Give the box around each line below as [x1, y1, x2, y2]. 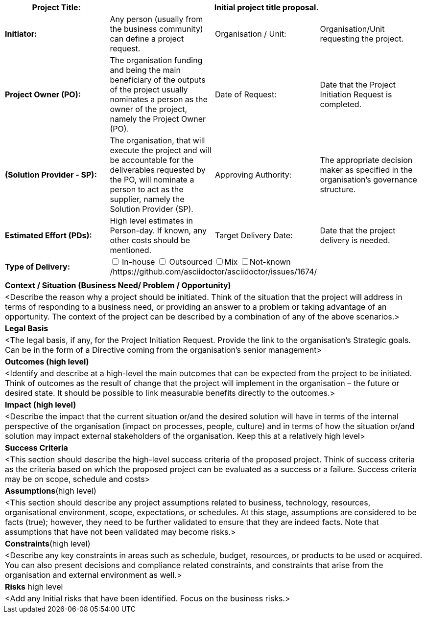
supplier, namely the [110, 194, 185, 204]
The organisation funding [110, 55, 203, 65]
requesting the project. [320, 34, 404, 44]
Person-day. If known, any [110, 226, 207, 235]
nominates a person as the [110, 94, 208, 104]
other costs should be [110, 235, 190, 245]
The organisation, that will [110, 136, 205, 145]
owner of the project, [110, 104, 188, 114]
